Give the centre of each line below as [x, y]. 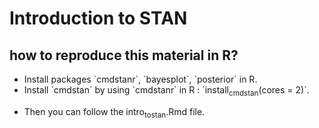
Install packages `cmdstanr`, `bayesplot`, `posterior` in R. [140, 79]
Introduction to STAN [98, 18]
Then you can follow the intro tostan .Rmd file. [114, 112]
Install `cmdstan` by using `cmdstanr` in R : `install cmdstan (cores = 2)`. [166, 91]
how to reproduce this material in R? [124, 55]
